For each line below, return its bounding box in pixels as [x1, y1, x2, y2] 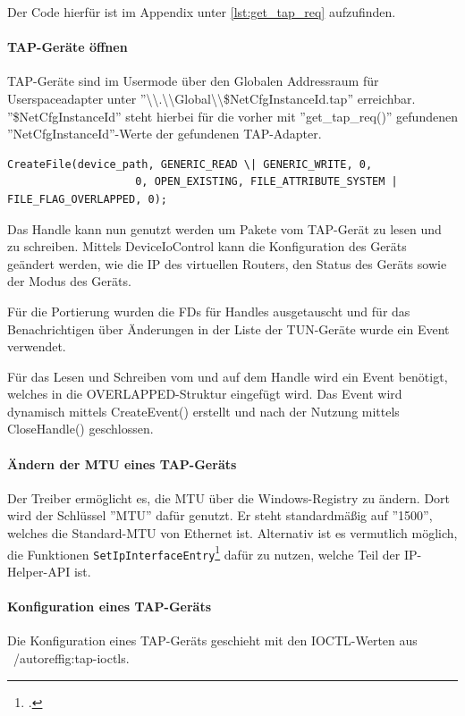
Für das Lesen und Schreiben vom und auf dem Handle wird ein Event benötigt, [7, 366, 448, 385]
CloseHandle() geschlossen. [7, 419, 154, 438]
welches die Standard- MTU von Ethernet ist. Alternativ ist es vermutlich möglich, [7, 524, 458, 543]
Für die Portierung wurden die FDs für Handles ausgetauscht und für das [7, 301, 410, 320]
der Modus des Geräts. [7, 272, 131, 291]
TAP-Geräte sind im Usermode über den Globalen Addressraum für [7, 72, 379, 90]
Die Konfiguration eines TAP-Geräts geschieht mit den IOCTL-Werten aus [7, 631, 418, 650]
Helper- [7, 561, 48, 580]
